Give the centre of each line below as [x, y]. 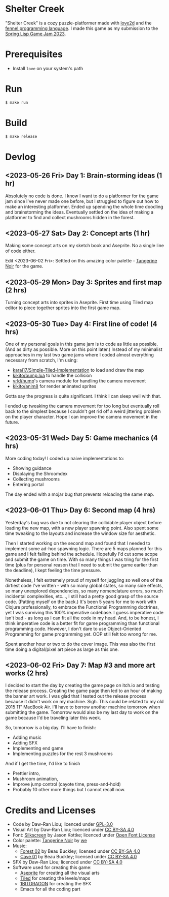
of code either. [20, 251]
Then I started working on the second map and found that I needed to [78, 543]
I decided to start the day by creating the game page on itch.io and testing [82, 685]
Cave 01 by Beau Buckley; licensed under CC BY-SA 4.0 [78, 857]
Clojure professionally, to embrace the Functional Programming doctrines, [82, 607]
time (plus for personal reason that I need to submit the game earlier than [81, 564]
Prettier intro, [26, 773]
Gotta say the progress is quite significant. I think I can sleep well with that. [83, 396]
